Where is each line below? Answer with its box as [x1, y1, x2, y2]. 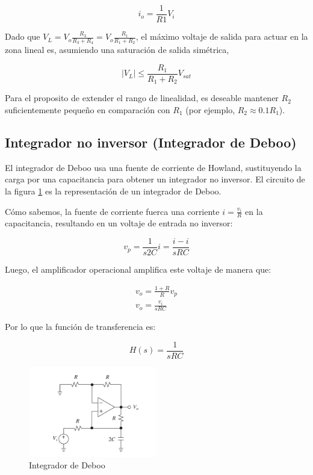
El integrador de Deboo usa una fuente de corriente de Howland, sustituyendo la [5, 161, 302, 173]
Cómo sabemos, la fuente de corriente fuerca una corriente [5, 205, 220, 217]
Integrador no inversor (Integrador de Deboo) [5, 132, 297, 151]
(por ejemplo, [185, 104, 235, 116]
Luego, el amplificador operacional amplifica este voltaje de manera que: [5, 263, 271, 276]
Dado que [5, 30, 40, 43]
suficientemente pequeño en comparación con [5, 104, 170, 116]
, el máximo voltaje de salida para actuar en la [135, 30, 308, 43]
